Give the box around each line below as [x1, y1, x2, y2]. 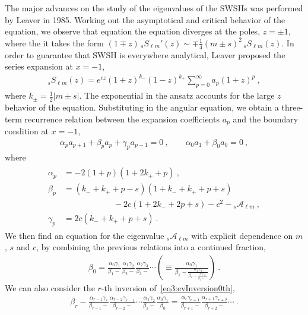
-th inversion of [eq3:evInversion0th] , [101, 282, 235, 294]
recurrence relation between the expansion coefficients [24, 112, 220, 125]
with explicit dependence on [191, 229, 293, 241]
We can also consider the [5, 282, 95, 294]
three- [281, 100, 303, 113]
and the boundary [233, 112, 299, 125]
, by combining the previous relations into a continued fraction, [36, 241, 266, 253]
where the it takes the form [5, 36, 104, 49]
